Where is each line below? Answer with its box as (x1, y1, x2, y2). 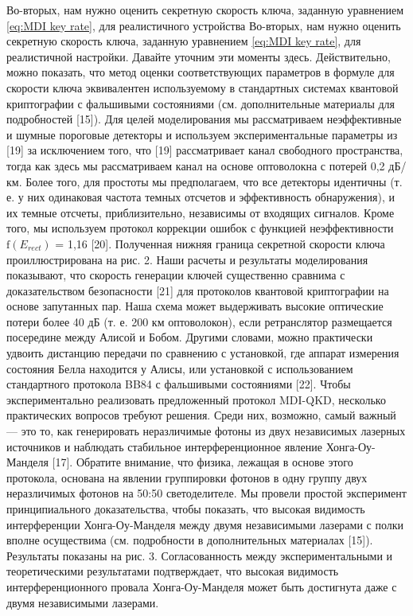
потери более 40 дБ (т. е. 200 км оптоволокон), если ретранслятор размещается (6, 313, 392, 329)
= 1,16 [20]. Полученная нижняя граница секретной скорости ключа (55, 235, 385, 251)
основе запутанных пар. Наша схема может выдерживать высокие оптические (6, 298, 384, 314)
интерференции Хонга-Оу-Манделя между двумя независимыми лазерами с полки (6, 516, 404, 532)
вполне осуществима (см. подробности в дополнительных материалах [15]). (6, 532, 373, 548)
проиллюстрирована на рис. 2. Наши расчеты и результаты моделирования (6, 251, 368, 267)
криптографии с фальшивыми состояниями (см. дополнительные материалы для (6, 95, 395, 111)
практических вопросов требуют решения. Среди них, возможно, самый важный (6, 407, 396, 423)
